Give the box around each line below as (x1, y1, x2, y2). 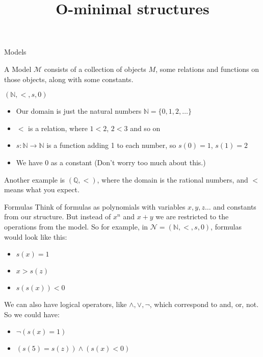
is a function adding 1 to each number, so (46, 140, 176, 150)
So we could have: (4, 309, 60, 319)
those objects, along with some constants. (4, 73, 134, 84)
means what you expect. (4, 184, 80, 195)
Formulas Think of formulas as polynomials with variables (4, 201, 186, 212)
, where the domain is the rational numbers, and (97, 174, 248, 185)
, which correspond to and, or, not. (149, 299, 259, 310)
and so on (130, 122, 161, 133)
